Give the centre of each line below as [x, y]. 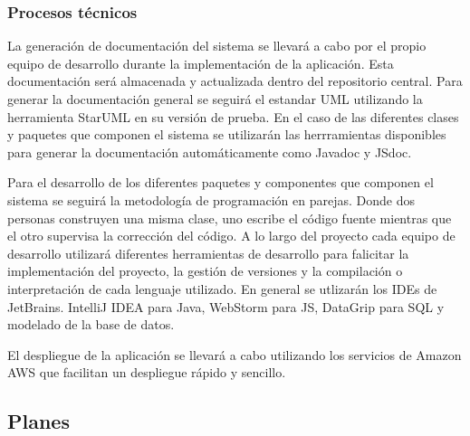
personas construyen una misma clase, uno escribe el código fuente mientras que [230, 218]
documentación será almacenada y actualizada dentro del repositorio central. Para [235, 81]
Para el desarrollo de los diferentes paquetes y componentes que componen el [221, 182]
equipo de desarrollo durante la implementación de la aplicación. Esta [201, 63]
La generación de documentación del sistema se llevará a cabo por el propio [217, 46]
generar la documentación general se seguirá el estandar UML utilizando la [215, 99]
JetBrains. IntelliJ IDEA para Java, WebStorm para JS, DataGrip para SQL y [226, 306]
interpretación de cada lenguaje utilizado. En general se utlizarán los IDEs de [222, 288]
